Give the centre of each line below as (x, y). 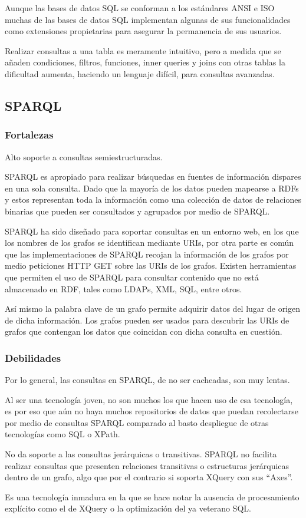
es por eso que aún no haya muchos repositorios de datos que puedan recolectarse (152, 411)
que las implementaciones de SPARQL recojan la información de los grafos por (147, 254)
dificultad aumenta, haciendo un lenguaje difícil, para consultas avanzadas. (140, 73)
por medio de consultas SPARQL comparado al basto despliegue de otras (137, 422)
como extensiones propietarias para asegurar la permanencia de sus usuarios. (143, 31)
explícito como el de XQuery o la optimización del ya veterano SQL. (128, 508)
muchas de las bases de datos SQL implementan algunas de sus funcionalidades (148, 19)
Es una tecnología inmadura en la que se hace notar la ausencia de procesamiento (152, 496)
